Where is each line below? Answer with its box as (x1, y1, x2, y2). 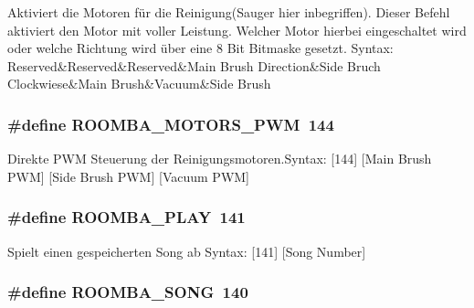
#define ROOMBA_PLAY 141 (7, 206, 246, 228)
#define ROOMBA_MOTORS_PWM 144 (7, 112, 334, 135)
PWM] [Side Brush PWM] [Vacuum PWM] (7, 166, 250, 186)
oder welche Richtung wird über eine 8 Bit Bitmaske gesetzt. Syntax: (7, 38, 394, 58)
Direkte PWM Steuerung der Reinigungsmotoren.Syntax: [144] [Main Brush (7, 149, 432, 168)
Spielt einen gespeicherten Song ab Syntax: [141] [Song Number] (7, 241, 366, 260)
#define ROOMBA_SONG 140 (7, 281, 248, 303)
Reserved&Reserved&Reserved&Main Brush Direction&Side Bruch (7, 56, 381, 75)
